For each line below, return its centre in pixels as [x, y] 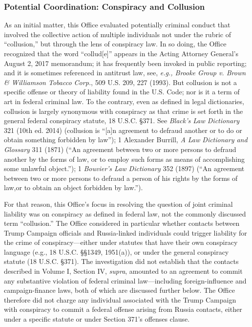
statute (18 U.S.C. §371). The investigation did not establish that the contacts [121, 261]
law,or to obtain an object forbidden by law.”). [73, 187]
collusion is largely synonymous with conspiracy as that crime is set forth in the [124, 111]
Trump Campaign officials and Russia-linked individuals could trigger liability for [126, 232]
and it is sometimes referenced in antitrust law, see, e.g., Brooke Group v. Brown [125, 73]
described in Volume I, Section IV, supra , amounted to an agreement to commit [123, 271]
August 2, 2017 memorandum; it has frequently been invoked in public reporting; [125, 63]
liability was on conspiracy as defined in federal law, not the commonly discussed [125, 213]
